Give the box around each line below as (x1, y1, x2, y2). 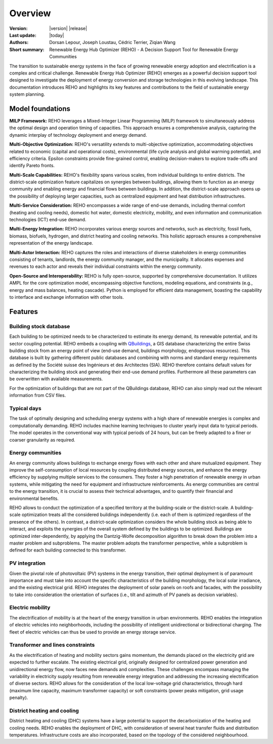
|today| (49, 32, 64, 38)
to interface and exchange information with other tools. (9, 294, 124, 300)
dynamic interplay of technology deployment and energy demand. (9, 132, 147, 138)
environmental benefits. (9, 495, 59, 501)
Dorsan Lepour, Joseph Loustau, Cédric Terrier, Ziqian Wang (49, 40, 176, 46)
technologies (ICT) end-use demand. (9, 217, 86, 223)
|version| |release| (49, 25, 87, 31)
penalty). (9, 694, 28, 701)
